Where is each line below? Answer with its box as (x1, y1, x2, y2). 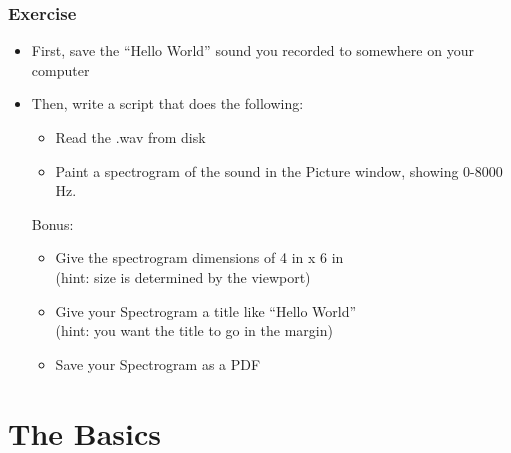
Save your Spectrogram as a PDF (55, 353, 261, 374)
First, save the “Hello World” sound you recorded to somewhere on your (31, 40, 474, 61)
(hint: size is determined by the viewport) (55, 266, 311, 287)
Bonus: (31, 213, 74, 234)
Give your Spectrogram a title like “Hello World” (55, 300, 357, 321)
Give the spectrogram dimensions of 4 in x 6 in (55, 247, 344, 268)
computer (31, 59, 90, 80)
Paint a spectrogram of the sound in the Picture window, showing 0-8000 (55, 160, 503, 181)
